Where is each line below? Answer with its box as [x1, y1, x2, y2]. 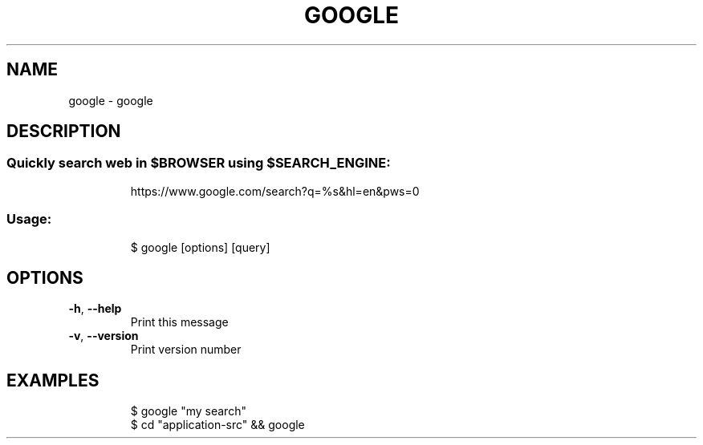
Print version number [130, 342, 242, 357]
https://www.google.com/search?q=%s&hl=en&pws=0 [130, 184, 420, 198]
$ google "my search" [130, 404, 246, 419]
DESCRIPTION [6, 121, 121, 142]
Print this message [130, 315, 229, 330]
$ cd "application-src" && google [130, 418, 305, 432]
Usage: [6, 211, 52, 228]
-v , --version [68, 329, 139, 343]
